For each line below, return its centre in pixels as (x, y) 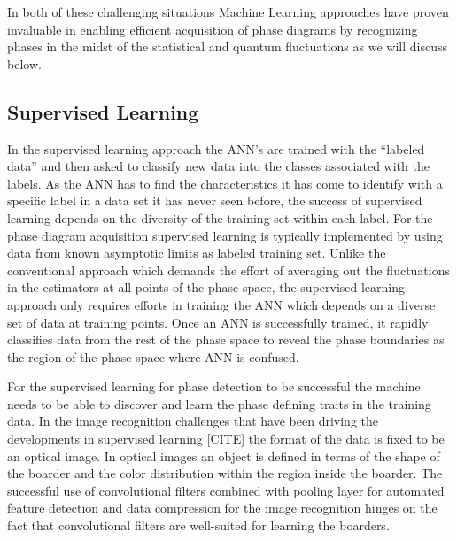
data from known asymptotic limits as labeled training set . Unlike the (197, 253)
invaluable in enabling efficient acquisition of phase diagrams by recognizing (213, 29)
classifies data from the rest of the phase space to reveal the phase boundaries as (226, 339)
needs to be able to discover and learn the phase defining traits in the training (219, 403)
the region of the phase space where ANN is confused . (153, 356)
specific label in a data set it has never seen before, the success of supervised (215, 201)
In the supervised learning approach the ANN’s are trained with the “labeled (216, 148)
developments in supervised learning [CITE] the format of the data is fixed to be (226, 439)
